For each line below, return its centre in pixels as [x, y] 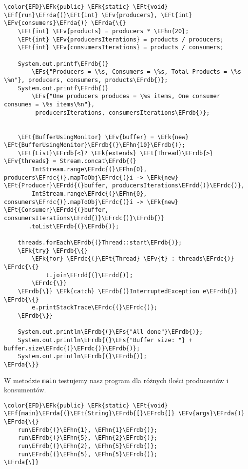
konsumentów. [25, 390]
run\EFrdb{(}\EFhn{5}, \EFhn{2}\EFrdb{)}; [87, 438]
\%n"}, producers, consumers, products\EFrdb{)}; [86, 80]
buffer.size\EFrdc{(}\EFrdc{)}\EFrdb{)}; [72, 348]
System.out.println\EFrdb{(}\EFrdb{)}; [82, 357]
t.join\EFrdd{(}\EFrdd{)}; [89, 275]
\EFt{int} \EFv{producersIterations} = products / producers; [121, 39]
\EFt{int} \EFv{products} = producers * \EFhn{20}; [103, 31]
